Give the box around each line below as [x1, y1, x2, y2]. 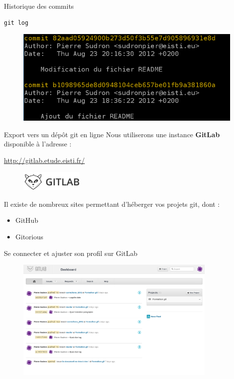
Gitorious [15, 232, 43, 242]
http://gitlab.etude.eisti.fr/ [4, 155, 85, 165]
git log [4, 19, 29, 26]
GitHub [15, 215, 39, 225]
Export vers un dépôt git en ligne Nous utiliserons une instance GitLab [4, 129, 220, 139]
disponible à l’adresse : [4, 139, 72, 149]
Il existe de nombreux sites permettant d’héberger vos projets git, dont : [4, 199, 220, 209]
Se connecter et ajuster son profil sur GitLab [4, 248, 137, 258]
